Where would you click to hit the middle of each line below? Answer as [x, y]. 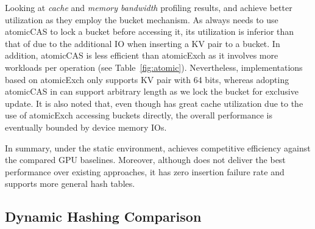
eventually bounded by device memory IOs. [86, 127]
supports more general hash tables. [70, 184]
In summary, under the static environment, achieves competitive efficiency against [158, 147]
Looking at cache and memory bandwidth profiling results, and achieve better [149, 7]
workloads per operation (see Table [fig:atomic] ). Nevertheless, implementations [154, 67]
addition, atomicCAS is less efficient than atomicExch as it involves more [142, 55]
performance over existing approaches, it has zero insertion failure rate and [145, 171]
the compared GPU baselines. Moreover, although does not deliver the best [145, 160]
